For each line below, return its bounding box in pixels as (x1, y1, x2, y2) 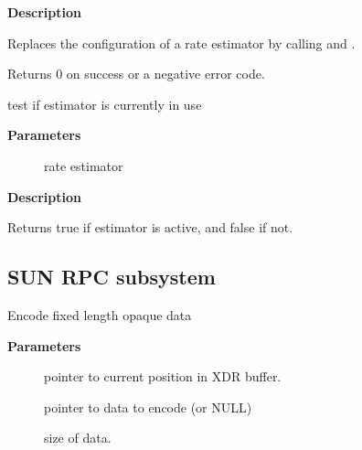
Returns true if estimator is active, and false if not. (7, 218, 293, 237)
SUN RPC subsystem (7, 262, 216, 291)
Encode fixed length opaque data (7, 305, 192, 324)
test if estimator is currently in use (7, 94, 202, 113)
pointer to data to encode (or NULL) (44, 397, 252, 416)
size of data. (44, 428, 112, 447)
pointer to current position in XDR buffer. (44, 367, 282, 386)
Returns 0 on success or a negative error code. (7, 64, 265, 83)
